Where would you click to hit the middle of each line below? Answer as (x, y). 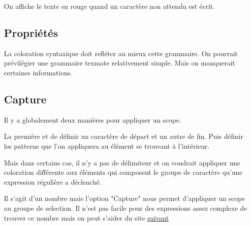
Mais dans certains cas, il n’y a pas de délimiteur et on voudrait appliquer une (122, 162)
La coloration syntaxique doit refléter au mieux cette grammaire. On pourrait (121, 53)
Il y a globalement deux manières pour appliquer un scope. (93, 119)
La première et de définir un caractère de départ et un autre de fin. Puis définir (124, 136)
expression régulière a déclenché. (53, 181)
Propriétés (31, 32)
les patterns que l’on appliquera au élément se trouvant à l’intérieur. (107, 145)
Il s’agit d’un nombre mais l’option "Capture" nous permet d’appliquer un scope (125, 198)
